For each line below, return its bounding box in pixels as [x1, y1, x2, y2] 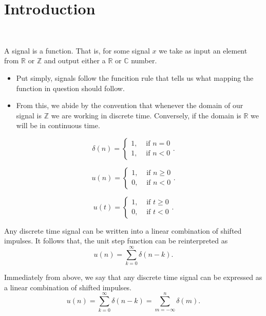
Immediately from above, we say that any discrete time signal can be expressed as [4, 272, 262, 283]
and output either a [44, 55, 106, 66]
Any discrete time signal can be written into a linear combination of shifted [4, 225, 242, 236]
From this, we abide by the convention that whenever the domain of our [16, 100, 243, 111]
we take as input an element [159, 45, 248, 56]
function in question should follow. [16, 82, 125, 93]
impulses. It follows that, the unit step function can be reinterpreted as [4, 235, 228, 246]
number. [131, 55, 157, 66]
